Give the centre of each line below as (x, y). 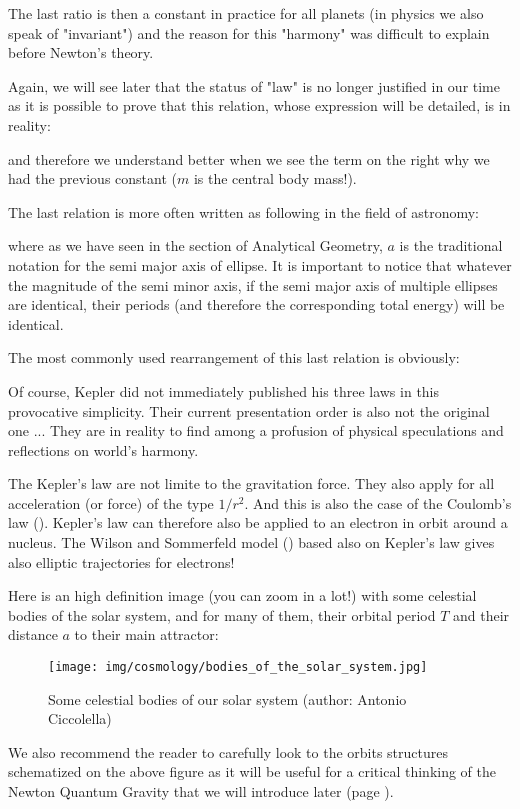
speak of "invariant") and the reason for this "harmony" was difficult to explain (249, 32)
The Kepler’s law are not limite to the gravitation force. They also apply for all (251, 483)
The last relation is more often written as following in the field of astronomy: (244, 211)
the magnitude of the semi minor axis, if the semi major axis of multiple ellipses (253, 284)
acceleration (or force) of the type (111, 502)
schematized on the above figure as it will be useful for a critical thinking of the (252, 771)
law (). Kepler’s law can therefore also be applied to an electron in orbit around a (258, 522)
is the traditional (451, 245)
